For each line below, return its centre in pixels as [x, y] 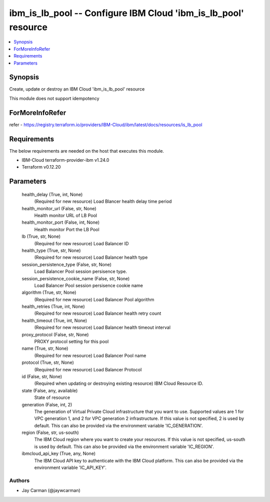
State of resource [52, 397]
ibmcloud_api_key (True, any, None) [59, 453]
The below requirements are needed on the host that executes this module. [87, 151]
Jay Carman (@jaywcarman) [51, 490]
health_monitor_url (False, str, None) [59, 208]
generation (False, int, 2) [47, 404]
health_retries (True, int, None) [53, 307]
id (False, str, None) [42, 376]
